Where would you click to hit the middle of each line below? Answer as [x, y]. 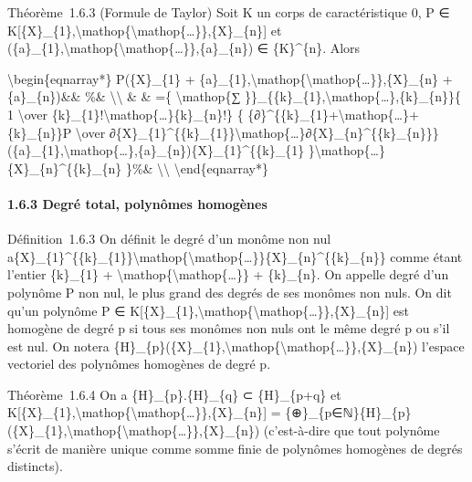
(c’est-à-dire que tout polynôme [351, 430]
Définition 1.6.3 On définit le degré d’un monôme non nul [169, 239]
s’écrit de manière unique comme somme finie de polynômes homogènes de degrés [235, 448]
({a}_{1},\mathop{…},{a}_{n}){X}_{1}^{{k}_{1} [156, 150]
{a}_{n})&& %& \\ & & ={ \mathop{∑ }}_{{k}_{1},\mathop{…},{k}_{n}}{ [234, 96]
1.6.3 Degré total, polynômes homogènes [137, 203]
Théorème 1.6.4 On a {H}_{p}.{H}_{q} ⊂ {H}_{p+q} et [174, 394]
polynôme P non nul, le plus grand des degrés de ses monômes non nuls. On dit [230, 292]
